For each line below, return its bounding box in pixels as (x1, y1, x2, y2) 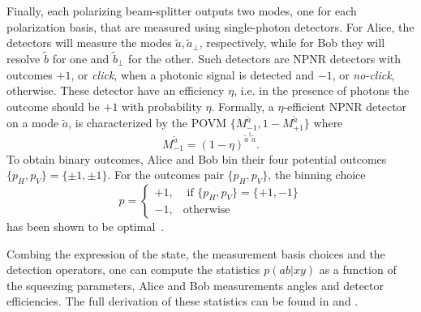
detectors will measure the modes (6, 34, 172, 51)
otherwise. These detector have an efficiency (6, 82, 225, 99)
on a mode (6, 114, 59, 131)
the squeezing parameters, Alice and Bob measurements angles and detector (6, 276, 384, 293)
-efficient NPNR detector (283, 97, 407, 114)
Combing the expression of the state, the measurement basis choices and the (6, 245, 385, 262)
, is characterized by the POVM (68, 114, 227, 131)
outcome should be (6, 97, 100, 114)
